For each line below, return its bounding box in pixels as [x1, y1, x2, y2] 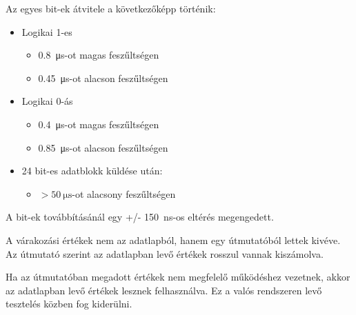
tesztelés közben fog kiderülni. [6, 296, 132, 311]
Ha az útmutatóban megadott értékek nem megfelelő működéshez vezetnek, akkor [6, 270, 350, 284]
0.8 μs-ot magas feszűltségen [38, 48, 159, 62]
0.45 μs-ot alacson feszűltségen [38, 70, 168, 85]
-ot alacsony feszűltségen [72, 186, 176, 201]
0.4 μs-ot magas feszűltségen [38, 116, 159, 131]
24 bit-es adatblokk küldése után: [21, 163, 163, 178]
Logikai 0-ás [21, 94, 73, 108]
